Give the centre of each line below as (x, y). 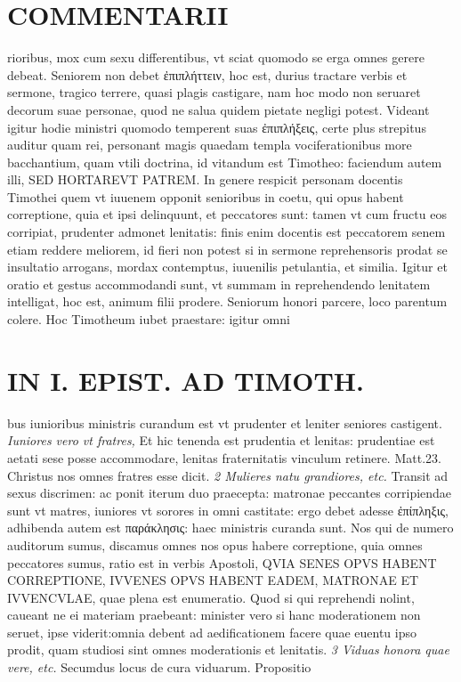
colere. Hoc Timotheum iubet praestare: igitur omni (149, 319)
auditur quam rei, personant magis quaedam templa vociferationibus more (210, 145)
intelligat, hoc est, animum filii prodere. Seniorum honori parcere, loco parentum (227, 301)
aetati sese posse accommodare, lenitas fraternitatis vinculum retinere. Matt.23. (224, 457)
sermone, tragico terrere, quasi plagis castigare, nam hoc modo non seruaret (214, 92)
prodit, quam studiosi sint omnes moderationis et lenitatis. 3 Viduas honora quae (228, 650)
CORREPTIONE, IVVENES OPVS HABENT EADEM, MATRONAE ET (213, 580)
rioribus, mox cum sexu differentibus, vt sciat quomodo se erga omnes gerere (216, 57)
